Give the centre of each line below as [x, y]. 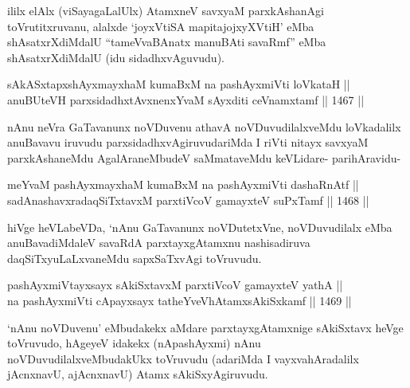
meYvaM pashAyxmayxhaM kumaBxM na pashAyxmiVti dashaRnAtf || [183, 184]
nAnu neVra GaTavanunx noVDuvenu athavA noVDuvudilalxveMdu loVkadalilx [204, 126]
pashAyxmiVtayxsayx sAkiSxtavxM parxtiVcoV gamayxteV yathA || [175, 285]
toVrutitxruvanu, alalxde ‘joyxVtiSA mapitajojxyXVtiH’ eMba [161, 26]
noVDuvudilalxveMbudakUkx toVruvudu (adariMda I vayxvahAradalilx [183, 358]
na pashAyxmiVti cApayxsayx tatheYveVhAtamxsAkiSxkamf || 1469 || [180, 300]
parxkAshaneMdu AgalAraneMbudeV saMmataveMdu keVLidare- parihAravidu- [204, 157]
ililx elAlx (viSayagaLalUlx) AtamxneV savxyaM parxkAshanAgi [166, 10]
